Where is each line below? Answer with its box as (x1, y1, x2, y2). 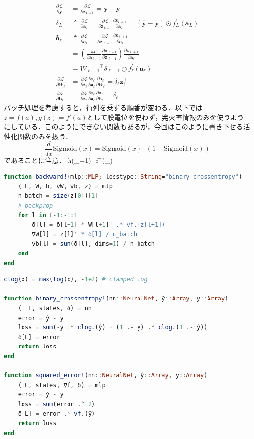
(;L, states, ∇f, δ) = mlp (18, 381, 106, 389)
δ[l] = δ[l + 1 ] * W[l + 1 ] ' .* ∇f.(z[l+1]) (32, 221, 165, 229)
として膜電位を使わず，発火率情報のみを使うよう (87, 112, 244, 122)
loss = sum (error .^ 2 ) (18, 400, 95, 408)
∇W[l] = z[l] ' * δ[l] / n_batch (32, 231, 138, 238)
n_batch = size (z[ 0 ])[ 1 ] (18, 192, 99, 200)
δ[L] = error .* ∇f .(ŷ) (18, 410, 95, 417)
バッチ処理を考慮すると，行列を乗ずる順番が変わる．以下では (4, 102, 203, 113)
